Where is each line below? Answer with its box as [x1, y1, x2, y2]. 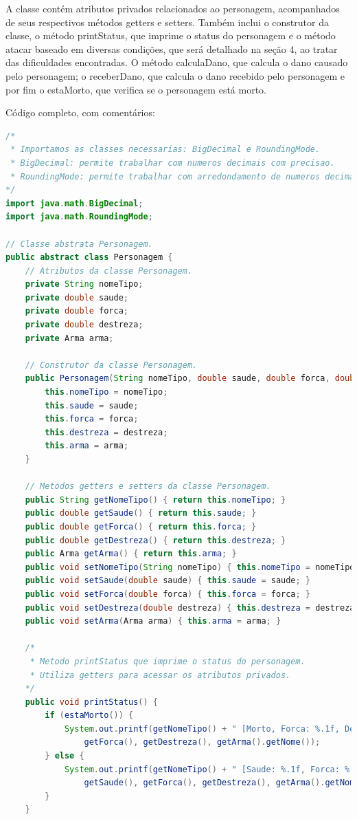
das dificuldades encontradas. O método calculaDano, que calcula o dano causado [5, 55, 348, 69]
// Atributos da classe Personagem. [25, 265, 193, 276]
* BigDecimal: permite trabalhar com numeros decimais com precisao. [10, 157, 335, 168]
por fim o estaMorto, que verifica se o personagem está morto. [5, 82, 267, 96]
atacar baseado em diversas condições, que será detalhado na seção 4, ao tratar [5, 41, 338, 56]
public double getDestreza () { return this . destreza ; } [25, 535, 286, 545]
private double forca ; [25, 306, 129, 316]
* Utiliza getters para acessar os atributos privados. [30, 670, 291, 680]
